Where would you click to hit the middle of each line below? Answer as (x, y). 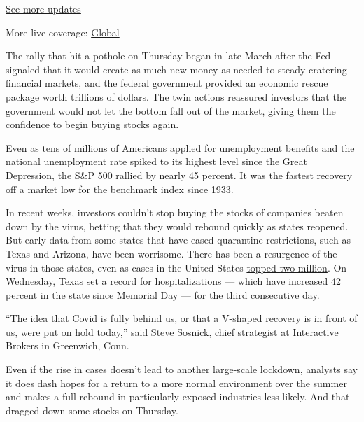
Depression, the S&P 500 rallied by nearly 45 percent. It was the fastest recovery (179, 175)
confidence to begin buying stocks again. (92, 124)
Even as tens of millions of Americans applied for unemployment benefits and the (180, 147)
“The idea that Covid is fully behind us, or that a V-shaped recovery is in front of (182, 318)
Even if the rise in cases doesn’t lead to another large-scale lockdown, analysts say (182, 369)
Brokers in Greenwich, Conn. (68, 345)
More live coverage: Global (63, 32)
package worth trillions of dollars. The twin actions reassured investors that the (176, 96)
